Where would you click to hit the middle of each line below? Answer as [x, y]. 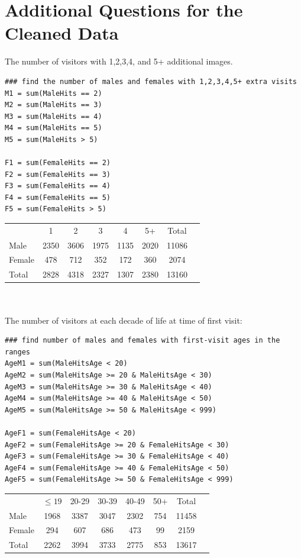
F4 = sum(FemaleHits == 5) [58, 197]
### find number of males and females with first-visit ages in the [143, 341]
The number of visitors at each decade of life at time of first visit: [124, 320]
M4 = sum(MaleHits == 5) [54, 128]
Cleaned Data [62, 33]
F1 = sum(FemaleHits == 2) [58, 163]
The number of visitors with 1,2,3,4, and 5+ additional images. [119, 61]
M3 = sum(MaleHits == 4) [54, 116]
